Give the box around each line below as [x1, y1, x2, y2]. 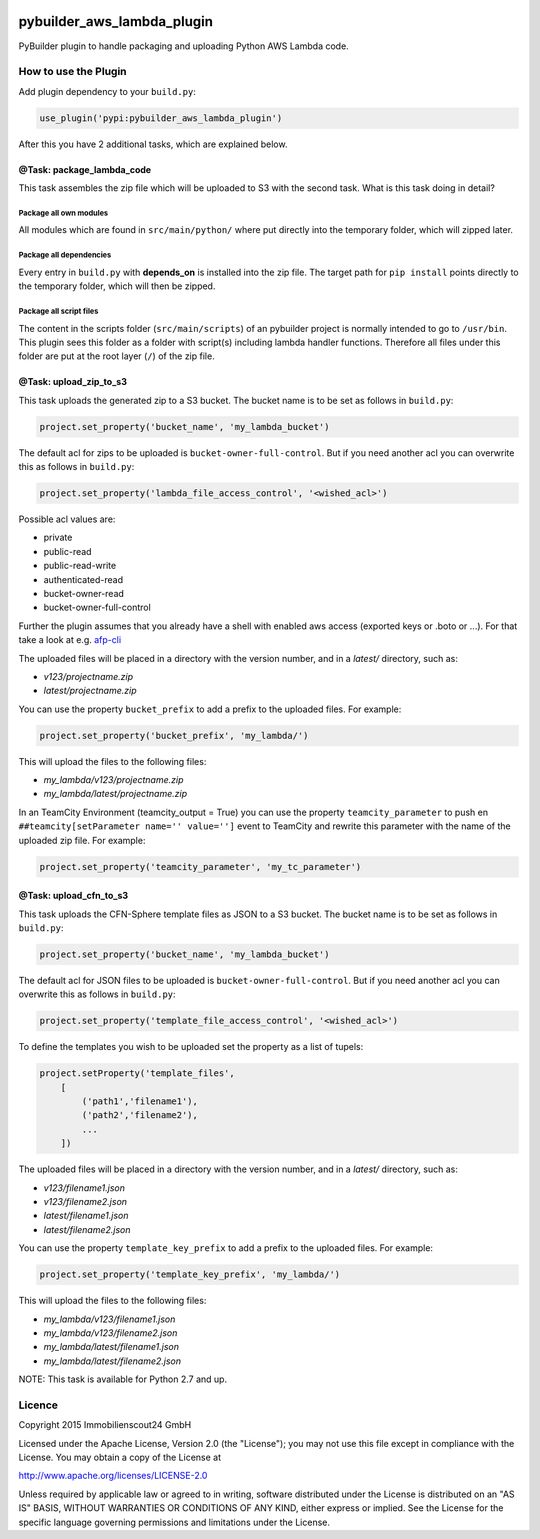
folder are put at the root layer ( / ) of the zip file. [18, 350, 215, 362]
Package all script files [18, 306, 99, 316]
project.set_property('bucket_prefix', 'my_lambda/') [39, 730, 309, 741]
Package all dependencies [18, 250, 112, 260]
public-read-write [43, 560, 117, 572]
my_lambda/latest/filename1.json [43, 1341, 180, 1353]
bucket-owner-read [43, 587, 125, 599]
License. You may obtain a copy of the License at [18, 1451, 222, 1464]
